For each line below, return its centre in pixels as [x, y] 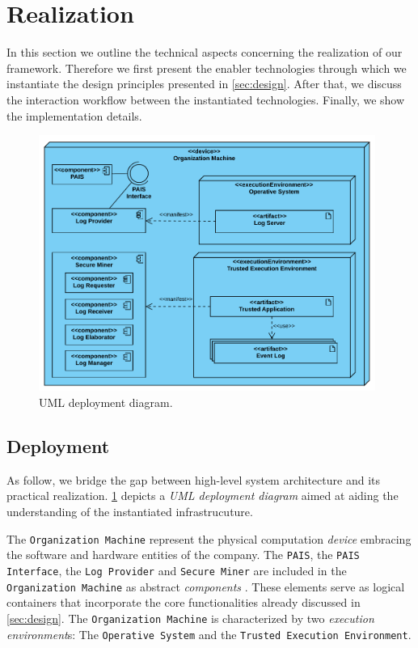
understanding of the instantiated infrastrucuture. [130, 512]
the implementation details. [74, 115]
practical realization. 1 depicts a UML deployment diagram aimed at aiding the [203, 496]
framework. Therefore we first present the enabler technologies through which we [207, 68]
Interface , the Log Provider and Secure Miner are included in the [177, 570]
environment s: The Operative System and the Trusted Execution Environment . [209, 634]
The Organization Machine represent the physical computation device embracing [209, 538]
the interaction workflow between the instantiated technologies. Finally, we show [206, 99]
